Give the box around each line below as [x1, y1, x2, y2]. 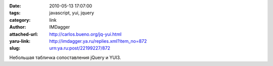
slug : [9, 45, 20, 51]
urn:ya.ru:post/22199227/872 [49, 45, 111, 51]
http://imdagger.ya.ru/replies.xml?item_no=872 [49, 38, 147, 44]
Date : [9, 3, 21, 9]
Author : [9, 24, 26, 30]
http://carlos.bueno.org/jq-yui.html [49, 31, 122, 37]
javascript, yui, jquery [49, 10, 95, 16]
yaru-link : [9, 38, 30, 44]
